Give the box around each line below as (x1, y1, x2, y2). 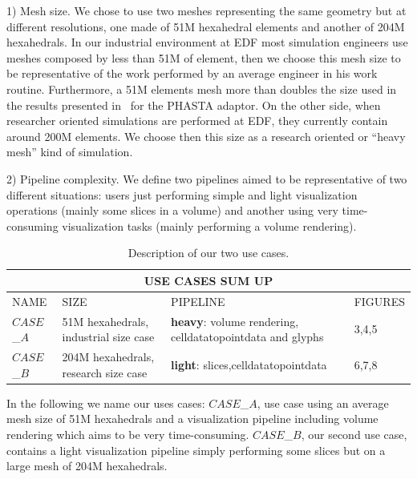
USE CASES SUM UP (144, 272, 273, 288)
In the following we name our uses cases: (6, 394, 205, 411)
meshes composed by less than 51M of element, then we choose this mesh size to (6, 49, 401, 66)
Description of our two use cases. (128, 244, 289, 261)
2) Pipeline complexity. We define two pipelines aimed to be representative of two (6, 170, 407, 187)
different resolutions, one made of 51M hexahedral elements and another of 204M (6, 18, 405, 34)
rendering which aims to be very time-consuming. (6, 425, 249, 442)
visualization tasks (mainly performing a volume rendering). (62, 217, 357, 234)
